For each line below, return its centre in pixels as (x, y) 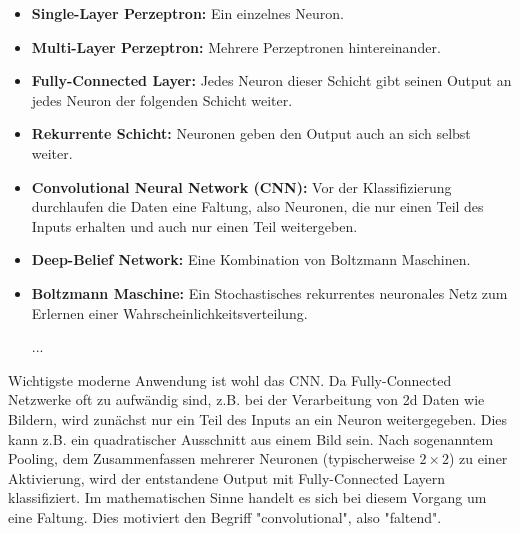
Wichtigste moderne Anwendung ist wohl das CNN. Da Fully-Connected (230, 379)
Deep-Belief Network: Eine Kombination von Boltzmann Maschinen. (251, 259)
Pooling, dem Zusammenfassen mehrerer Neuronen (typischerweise (211, 458)
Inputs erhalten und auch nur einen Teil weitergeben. (194, 225)
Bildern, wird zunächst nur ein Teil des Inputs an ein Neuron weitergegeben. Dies (258, 418)
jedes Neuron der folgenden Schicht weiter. (162, 99)
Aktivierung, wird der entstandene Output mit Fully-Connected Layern (227, 477)
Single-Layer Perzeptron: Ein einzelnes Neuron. (187, 13)
